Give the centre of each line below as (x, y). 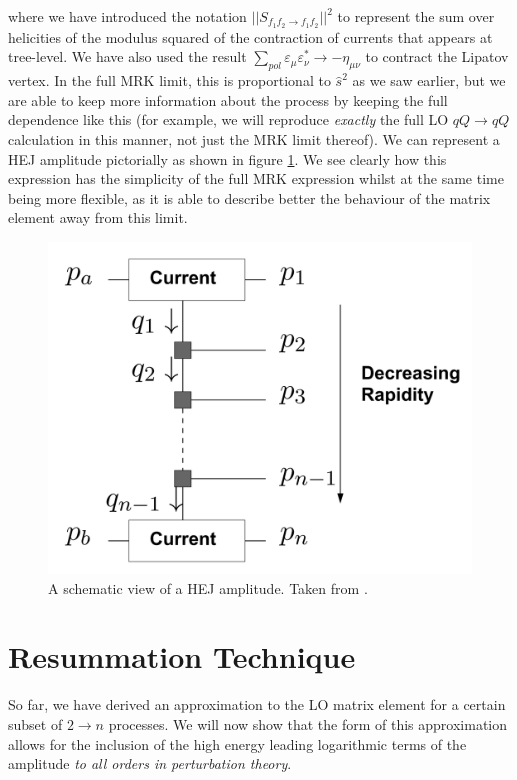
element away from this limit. (98, 217)
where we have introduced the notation (127, 16)
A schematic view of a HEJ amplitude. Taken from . (208, 587)
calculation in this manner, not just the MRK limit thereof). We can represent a (254, 139)
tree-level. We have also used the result (127, 56)
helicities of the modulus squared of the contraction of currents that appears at (250, 36)
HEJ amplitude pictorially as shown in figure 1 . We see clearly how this (227, 158)
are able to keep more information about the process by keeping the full (228, 99)
